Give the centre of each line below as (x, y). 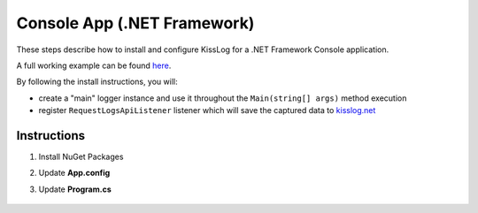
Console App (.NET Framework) (135, 23)
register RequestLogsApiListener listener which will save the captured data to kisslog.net (207, 110)
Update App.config (74, 173)
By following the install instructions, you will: (97, 82)
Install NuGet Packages (81, 157)
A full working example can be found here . (94, 65)
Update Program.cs (75, 189)
